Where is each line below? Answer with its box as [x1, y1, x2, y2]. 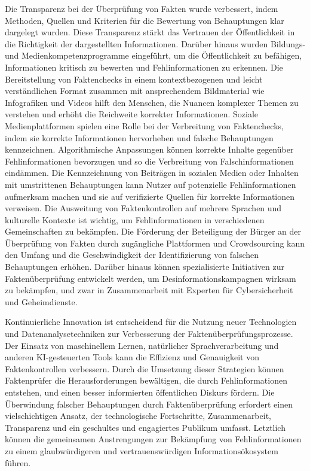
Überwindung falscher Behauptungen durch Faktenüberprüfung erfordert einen [5, 397, 293, 410]
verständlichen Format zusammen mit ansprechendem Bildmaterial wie [5, 84, 265, 97]
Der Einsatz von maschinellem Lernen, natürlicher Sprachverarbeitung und [5, 339, 279, 351]
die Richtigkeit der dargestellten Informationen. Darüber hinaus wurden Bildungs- [5, 37, 306, 50]
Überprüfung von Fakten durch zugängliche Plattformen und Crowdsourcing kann [5, 236, 305, 249]
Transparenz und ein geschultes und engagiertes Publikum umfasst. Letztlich [5, 421, 286, 433]
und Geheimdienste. [5, 295, 78, 308]
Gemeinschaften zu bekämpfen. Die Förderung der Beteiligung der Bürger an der [5, 225, 302, 238]
